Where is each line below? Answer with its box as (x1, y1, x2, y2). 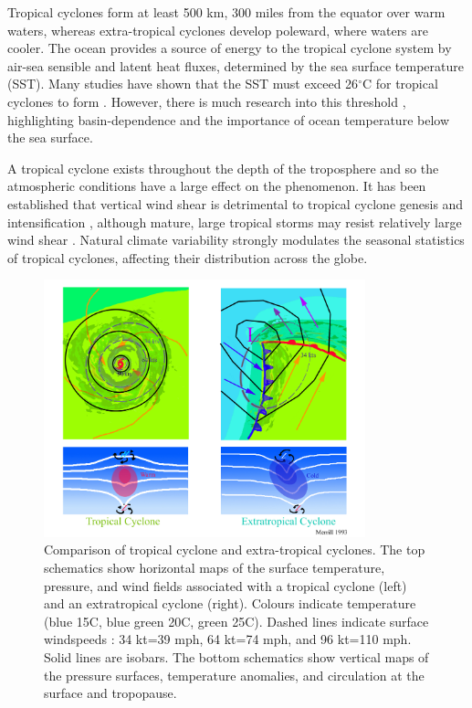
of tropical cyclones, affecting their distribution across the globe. (7, 248, 368, 267)
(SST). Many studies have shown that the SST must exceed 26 (7, 74, 359, 93)
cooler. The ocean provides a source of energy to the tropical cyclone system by (7, 38, 452, 58)
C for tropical (362, 74, 438, 93)
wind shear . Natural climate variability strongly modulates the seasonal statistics (7, 230, 465, 249)
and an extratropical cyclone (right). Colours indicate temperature (44, 594, 416, 613)
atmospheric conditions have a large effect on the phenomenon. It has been (7, 176, 426, 195)
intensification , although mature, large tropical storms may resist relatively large (7, 212, 462, 231)
